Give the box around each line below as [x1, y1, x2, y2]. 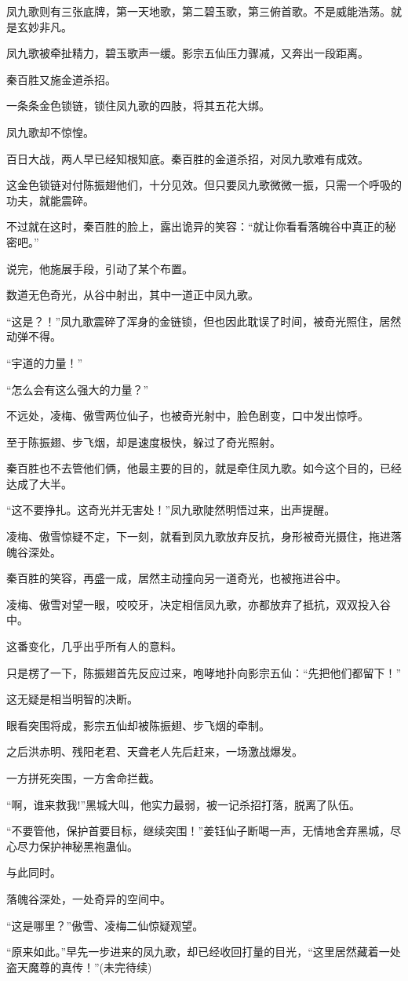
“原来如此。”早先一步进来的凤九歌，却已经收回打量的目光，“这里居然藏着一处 [6, 943, 401, 960]
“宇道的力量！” [6, 354, 83, 370]
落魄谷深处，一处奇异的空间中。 [6, 890, 171, 906]
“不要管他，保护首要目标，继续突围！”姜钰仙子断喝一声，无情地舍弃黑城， [6, 822, 391, 839]
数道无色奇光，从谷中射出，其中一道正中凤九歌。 [6, 286, 259, 303]
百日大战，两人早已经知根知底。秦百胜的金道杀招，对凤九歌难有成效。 [6, 150, 369, 166]
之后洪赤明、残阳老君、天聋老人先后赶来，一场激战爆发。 [6, 743, 303, 760]
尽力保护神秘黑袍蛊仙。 [16, 837, 138, 854]
